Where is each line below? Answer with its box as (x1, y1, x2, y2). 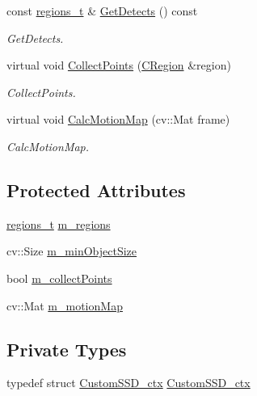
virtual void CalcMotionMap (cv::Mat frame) (6, 111, 230, 128)
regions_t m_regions (6, 215, 111, 232)
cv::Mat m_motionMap (6, 297, 123, 314)
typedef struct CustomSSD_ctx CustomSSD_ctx (6, 374, 251, 391)
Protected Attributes (6, 177, 186, 202)
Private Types (6, 336, 127, 361)
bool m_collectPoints (6, 269, 112, 286)
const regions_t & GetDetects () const (6, 2, 198, 19)
